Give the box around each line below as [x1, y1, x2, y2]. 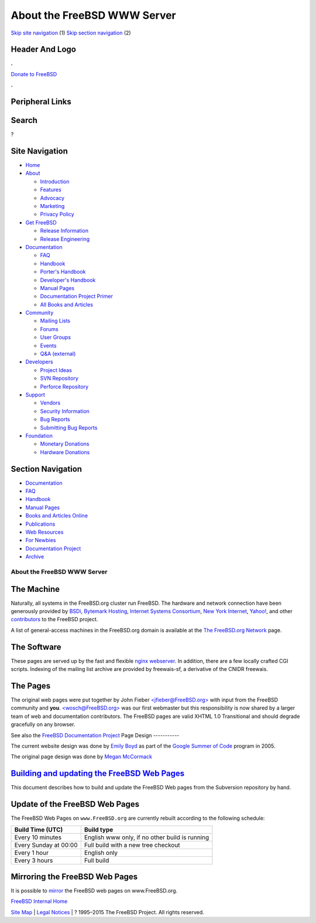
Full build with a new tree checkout [84, 841, 181, 849]
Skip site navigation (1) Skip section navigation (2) [11, 29, 131, 36]
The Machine [11, 584, 60, 594]
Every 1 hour [14, 849, 49, 857]
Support [25, 391, 45, 398]
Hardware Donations [40, 448, 90, 455]
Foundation [25, 432, 53, 439]
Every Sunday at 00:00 [14, 841, 78, 849]
